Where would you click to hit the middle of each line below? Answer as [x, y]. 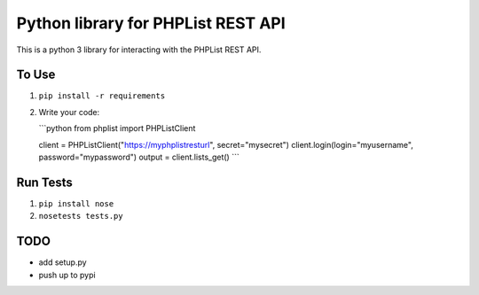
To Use [36, 75]
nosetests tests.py [81, 216]
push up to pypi [67, 275]
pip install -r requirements [102, 96]
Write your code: [69, 112]
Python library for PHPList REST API [151, 23]
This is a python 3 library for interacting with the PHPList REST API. [139, 50]
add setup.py [63, 262]
